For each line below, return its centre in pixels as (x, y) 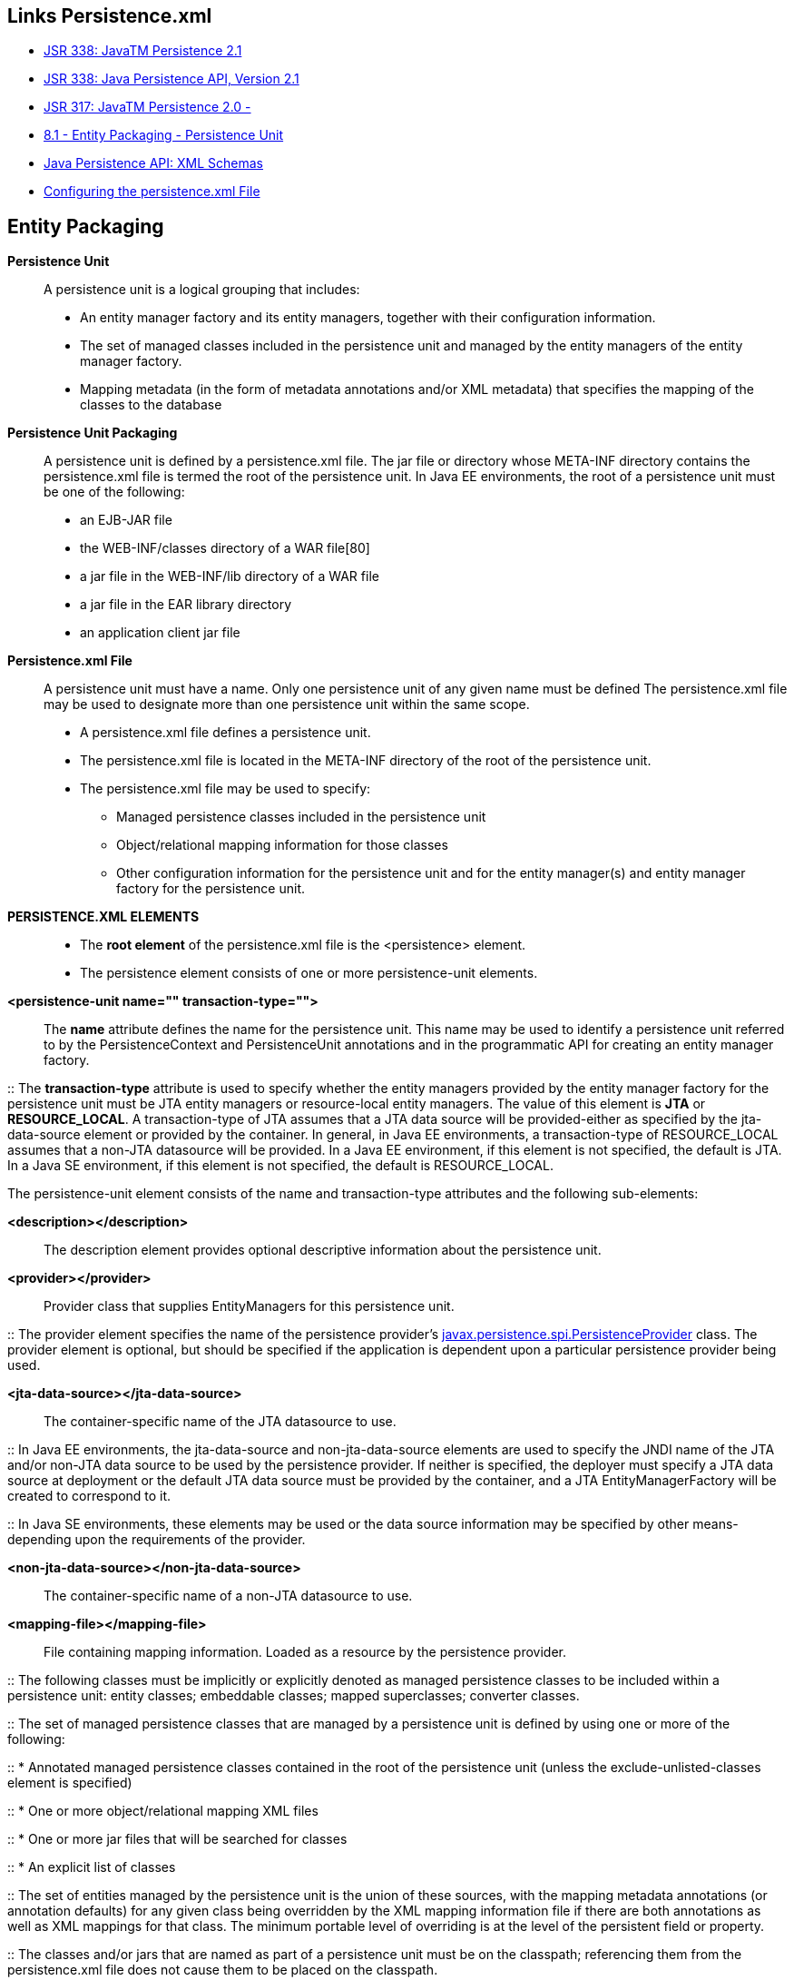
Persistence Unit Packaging (93, 433)
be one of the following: (114, 492)
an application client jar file (160, 633)
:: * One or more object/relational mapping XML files (163, 1811)
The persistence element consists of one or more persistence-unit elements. (309, 973)
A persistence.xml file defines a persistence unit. (225, 733)
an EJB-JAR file (126, 520)
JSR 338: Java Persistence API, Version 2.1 (172, 79)
